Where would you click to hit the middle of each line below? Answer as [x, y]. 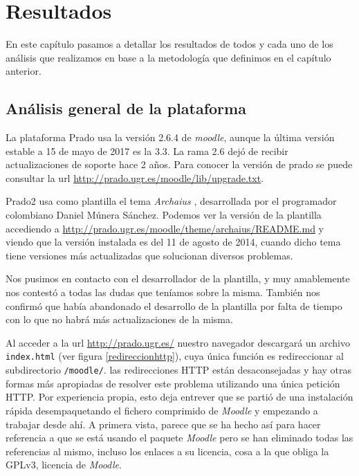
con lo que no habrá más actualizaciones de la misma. [119, 319]
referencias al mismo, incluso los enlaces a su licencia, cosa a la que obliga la [167, 451]
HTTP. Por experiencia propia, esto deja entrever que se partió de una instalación [179, 397]
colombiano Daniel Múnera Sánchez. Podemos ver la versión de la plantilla [164, 215]
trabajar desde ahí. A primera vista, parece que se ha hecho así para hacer [163, 424]
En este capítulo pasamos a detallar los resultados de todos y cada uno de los [169, 44]
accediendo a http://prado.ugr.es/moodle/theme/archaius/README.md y [165, 228]
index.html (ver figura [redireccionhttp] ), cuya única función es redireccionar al [175, 356]
